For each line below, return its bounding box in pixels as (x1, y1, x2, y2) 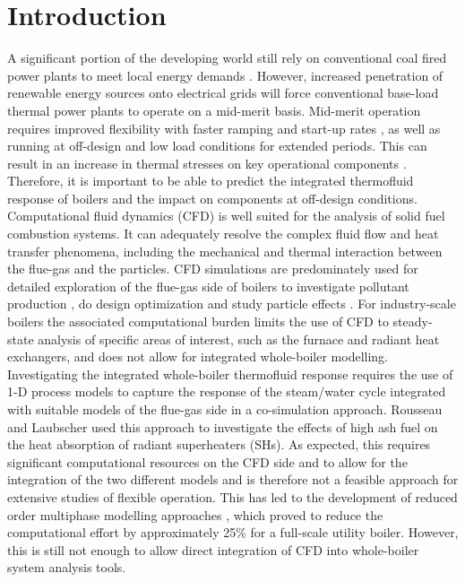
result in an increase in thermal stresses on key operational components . (7, 153, 407, 172)
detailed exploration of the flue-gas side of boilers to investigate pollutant (7, 276, 409, 295)
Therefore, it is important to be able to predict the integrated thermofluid (7, 171, 414, 190)
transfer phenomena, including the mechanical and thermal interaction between (7, 241, 443, 260)
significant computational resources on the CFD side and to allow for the (7, 452, 408, 471)
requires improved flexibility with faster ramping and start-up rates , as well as (7, 118, 441, 137)
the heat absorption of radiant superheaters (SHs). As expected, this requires (7, 435, 431, 454)
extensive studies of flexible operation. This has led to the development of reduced (7, 487, 458, 506)
